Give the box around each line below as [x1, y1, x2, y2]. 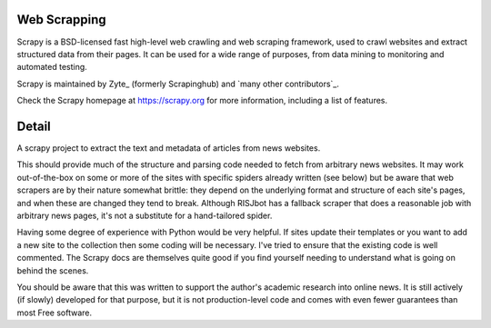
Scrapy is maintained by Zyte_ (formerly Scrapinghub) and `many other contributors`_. [16, 78, 340, 89]
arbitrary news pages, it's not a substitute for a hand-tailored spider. [16, 210, 273, 221]
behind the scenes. [16, 264, 89, 276]
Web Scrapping [16, 12, 106, 27]
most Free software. [16, 307, 93, 318]
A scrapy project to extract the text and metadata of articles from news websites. [16, 142, 321, 154]
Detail [16, 118, 52, 134]
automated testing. [16, 62, 88, 73]
